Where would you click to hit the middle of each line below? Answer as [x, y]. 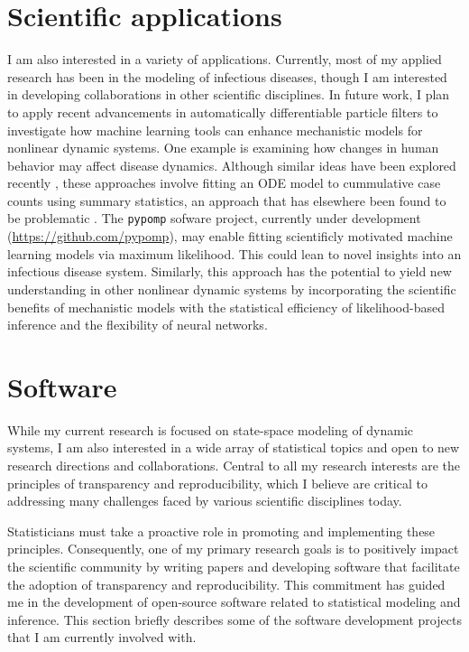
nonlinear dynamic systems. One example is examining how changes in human [223, 148]
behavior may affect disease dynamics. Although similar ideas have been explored [232, 165]
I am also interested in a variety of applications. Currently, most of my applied [225, 59]
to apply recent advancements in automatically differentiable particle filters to [223, 112]
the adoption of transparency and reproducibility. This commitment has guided [226, 584]
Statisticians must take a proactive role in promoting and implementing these [221, 531]
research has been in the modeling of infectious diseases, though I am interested [227, 76]
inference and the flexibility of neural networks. [138, 325]
